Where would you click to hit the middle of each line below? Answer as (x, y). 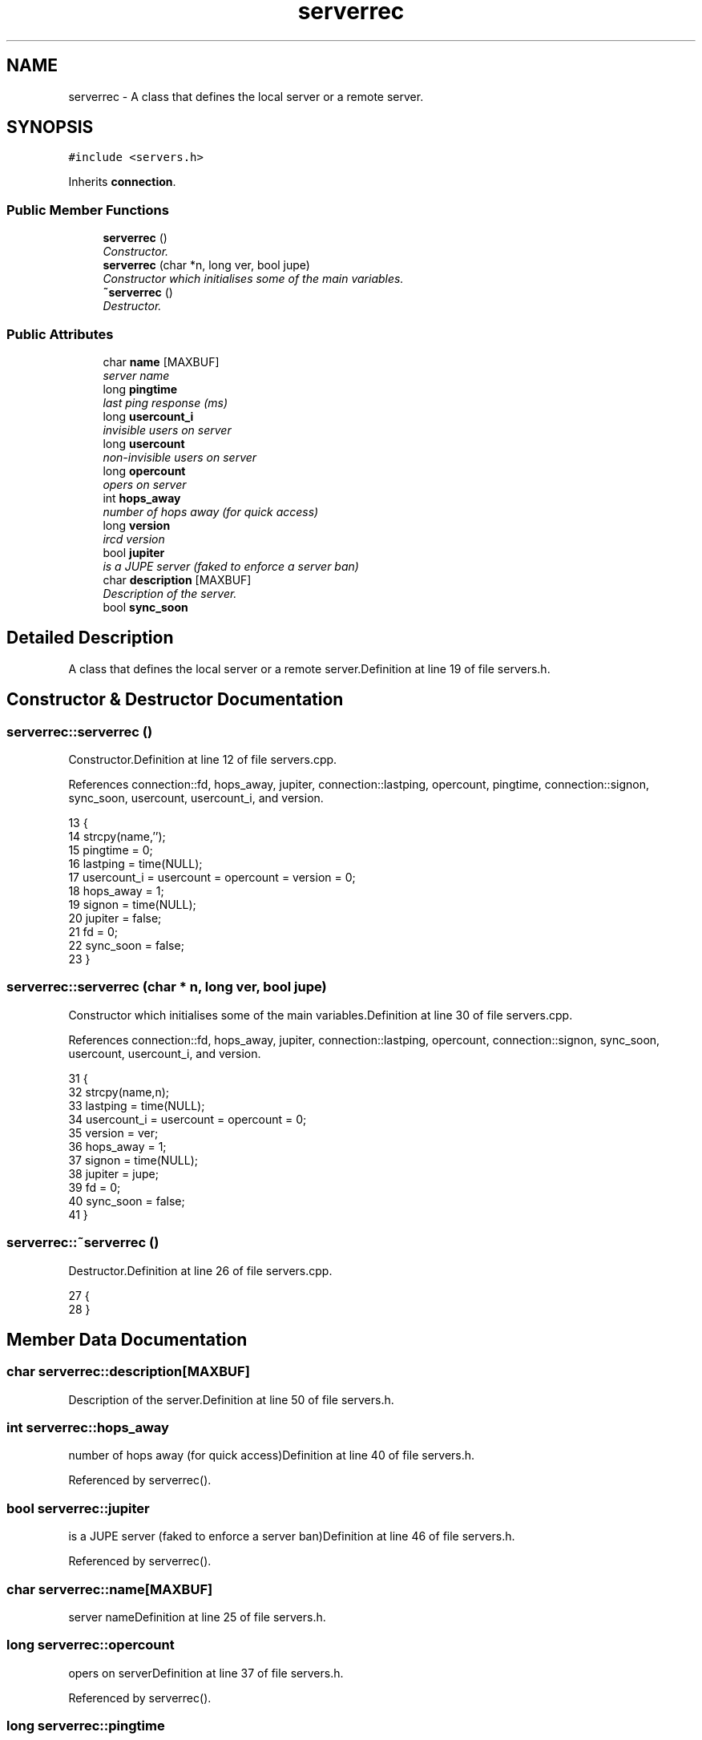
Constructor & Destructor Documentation (175, 700)
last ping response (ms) (165, 402)
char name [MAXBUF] (161, 361)
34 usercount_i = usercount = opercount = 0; (188, 1119)
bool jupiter (134, 552)
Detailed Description (90, 638)
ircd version (134, 539)
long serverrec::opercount (91, 1645)
